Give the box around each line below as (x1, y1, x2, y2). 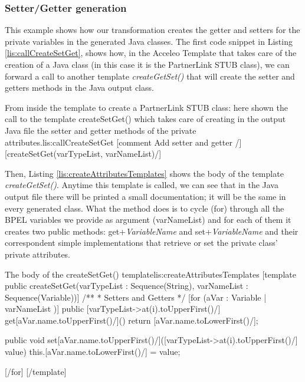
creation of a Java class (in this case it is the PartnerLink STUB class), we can (5, 58, 290, 70)
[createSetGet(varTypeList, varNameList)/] (5, 147, 162, 160)
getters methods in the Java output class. (5, 81, 154, 94)
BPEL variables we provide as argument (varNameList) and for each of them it (5, 213, 291, 226)
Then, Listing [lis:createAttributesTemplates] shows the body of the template (5, 167, 284, 179)
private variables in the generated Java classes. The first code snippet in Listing (5, 35, 293, 47)
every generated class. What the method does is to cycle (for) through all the (5, 202, 284, 214)
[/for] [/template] (5, 365, 67, 377)
